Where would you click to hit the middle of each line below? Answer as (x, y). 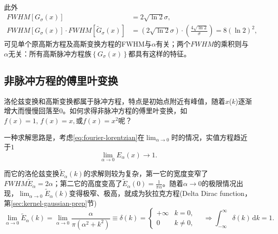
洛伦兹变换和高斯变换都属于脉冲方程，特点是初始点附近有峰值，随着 (115, 101)
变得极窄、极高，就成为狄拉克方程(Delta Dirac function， (160, 193)
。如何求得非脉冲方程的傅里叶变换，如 (125, 111)
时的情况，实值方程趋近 (209, 137)
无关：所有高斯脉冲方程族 (50, 54)
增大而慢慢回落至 (32, 111)
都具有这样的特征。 (160, 54)
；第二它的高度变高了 (88, 183)
